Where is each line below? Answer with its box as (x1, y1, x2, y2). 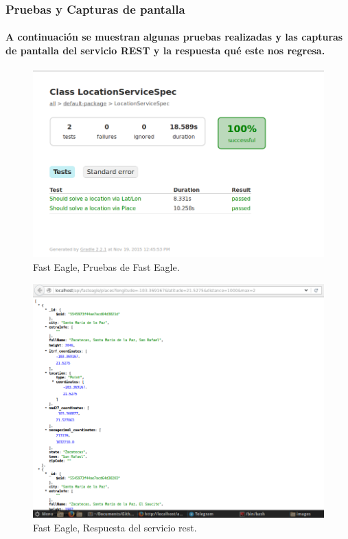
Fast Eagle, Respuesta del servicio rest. (33, 520, 197, 534)
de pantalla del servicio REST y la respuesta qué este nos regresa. (5, 43, 325, 58)
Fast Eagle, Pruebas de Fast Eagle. (33, 259, 180, 274)
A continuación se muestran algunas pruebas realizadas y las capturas (5, 30, 343, 44)
